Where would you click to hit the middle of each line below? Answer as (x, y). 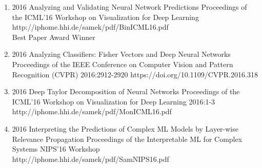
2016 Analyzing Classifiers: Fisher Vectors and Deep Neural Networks (121, 54)
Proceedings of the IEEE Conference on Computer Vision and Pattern (123, 64)
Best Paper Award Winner (54, 37)
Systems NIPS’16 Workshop (56, 149)
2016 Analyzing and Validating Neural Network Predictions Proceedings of (129, 7)
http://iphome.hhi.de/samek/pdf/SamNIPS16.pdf (90, 159)
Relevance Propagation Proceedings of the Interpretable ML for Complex (127, 139)
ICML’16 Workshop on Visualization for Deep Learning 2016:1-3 (114, 101)
